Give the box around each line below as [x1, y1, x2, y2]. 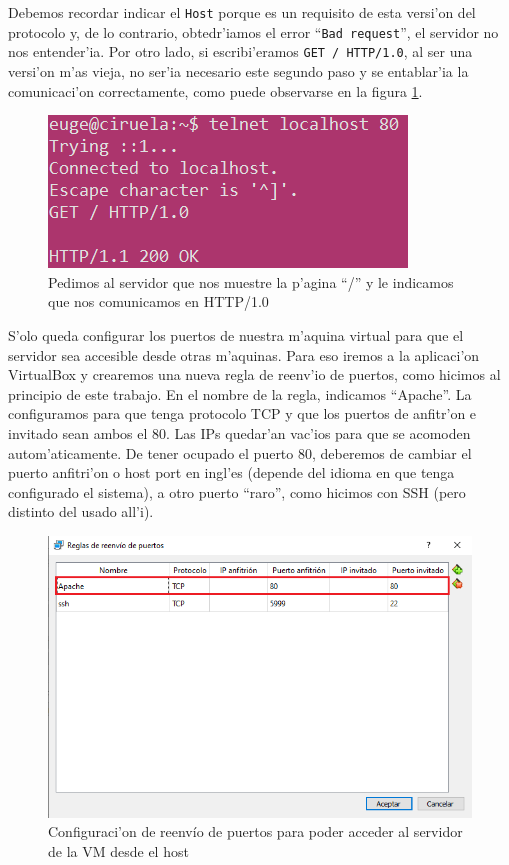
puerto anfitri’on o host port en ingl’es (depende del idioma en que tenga [8, 462, 455, 483]
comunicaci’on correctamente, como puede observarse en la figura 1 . [8, 80, 423, 101]
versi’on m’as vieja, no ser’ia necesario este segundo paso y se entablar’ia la [8, 60, 469, 81]
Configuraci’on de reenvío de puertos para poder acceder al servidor [48, 821, 463, 842]
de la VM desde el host [48, 841, 189, 862]
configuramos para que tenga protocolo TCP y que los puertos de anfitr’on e [8, 403, 477, 424]
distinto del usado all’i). [8, 501, 154, 522]
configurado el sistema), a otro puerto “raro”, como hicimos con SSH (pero [8, 481, 466, 502]
